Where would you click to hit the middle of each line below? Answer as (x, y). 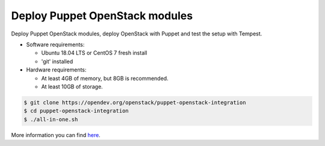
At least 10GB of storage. (72, 87)
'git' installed (57, 61)
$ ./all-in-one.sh (51, 119)
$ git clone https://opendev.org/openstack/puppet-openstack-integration (135, 102)
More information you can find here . (56, 135)
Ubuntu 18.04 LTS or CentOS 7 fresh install (94, 53)
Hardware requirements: (56, 70)
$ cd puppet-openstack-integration (76, 111)
